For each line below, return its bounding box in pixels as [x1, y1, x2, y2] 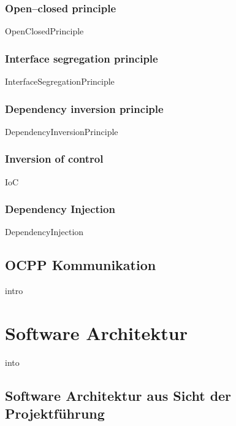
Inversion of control [5, 151, 104, 166]
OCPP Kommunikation [5, 255, 156, 274]
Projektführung [5, 404, 105, 423]
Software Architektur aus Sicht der [5, 385, 232, 405]
